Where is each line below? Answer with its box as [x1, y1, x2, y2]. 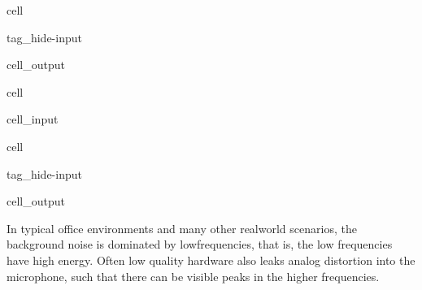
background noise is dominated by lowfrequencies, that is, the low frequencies [7, 236, 393, 253]
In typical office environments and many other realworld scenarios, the [7, 219, 357, 236]
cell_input [7, 110, 59, 128]
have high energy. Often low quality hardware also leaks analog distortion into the [7, 251, 415, 268]
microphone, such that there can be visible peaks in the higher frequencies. [7, 267, 380, 284]
